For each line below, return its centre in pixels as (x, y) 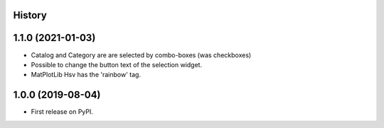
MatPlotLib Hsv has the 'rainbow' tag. (86, 75)
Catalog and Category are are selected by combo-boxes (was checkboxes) (141, 55)
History (30, 15)
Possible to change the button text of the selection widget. (117, 64)
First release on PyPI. (62, 112)
